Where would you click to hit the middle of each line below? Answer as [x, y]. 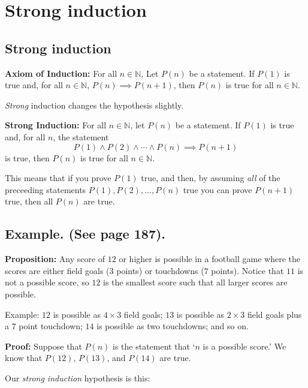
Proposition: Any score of [55, 259]
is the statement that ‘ [154, 346]
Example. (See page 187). [85, 234]
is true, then [27, 157]
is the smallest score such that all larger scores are [195, 282]
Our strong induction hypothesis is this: [78, 378]
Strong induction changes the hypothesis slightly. [94, 105]
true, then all [29, 201]
